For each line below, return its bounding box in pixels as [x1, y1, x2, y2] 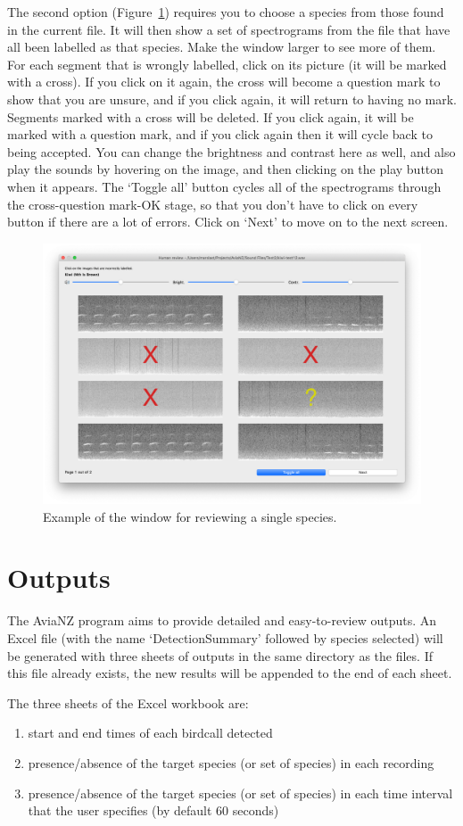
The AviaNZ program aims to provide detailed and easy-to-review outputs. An [7, 611, 437, 630]
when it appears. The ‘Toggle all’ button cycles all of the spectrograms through [7, 177, 442, 195]
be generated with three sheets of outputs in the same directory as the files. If [7, 646, 433, 665]
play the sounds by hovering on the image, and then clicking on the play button [7, 160, 444, 178]
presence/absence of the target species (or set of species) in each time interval [28, 783, 453, 802]
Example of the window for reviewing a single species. [43, 507, 337, 525]
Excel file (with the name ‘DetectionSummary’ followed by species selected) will [7, 628, 443, 647]
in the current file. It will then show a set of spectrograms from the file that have [7, 20, 451, 38]
